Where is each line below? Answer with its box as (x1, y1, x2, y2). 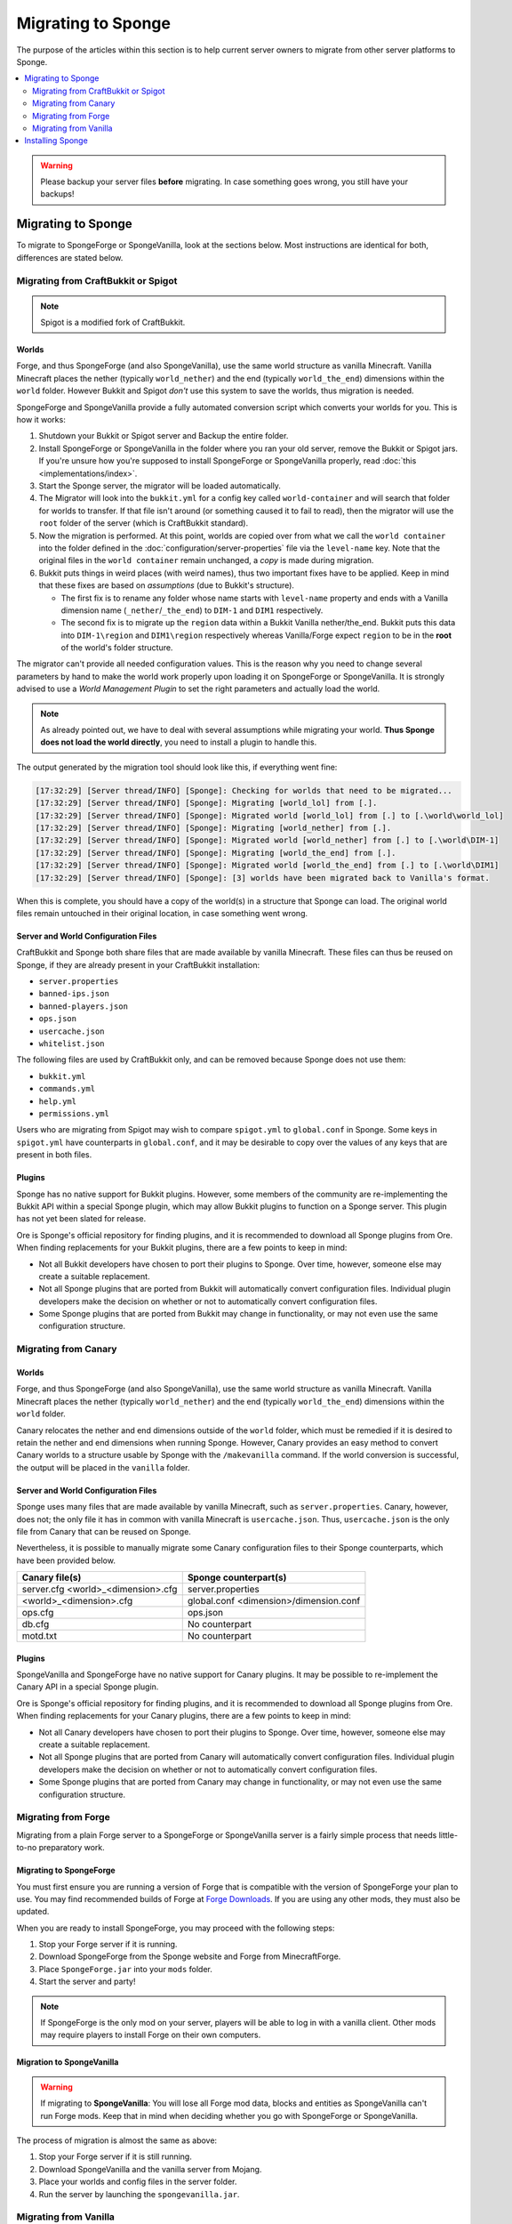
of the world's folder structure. (60, 642, 173, 653)
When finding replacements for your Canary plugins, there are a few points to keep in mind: (16, 1711, 351, 1721)
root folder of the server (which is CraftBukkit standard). (38, 518, 249, 528)
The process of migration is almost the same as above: (16, 2135, 218, 2146)
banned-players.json (38, 1001, 129, 1011)
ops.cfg (21, 1607, 54, 1619)
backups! (40, 189, 75, 199)
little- (438, 1829, 458, 1841)
